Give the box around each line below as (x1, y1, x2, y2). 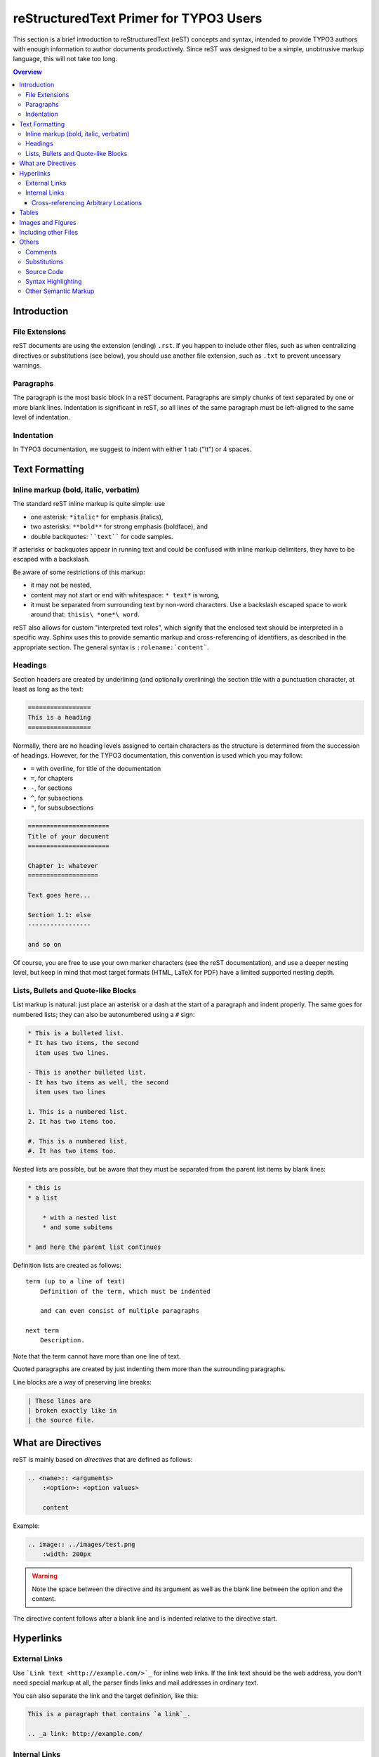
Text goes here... (27, 891, 91, 899)
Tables (19, 208, 39, 217)
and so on (27, 940, 62, 948)
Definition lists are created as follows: (13, 1261, 122, 1269)
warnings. (13, 361, 42, 370)
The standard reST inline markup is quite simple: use (13, 500, 166, 508)
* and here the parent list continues (27, 1243, 161, 1251)
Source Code (25, 267, 64, 275)
